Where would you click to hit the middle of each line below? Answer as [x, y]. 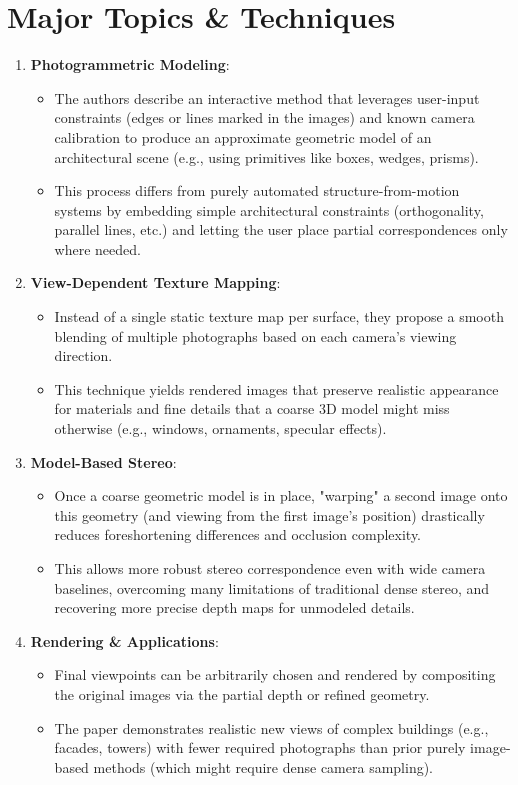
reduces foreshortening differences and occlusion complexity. [238, 534]
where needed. [97, 248]
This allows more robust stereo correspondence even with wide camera [270, 568]
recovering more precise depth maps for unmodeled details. [234, 607]
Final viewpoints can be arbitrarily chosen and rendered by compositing [275, 674]
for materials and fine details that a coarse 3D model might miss [252, 408]
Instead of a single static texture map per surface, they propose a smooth [279, 316]
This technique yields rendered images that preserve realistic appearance [276, 388]
